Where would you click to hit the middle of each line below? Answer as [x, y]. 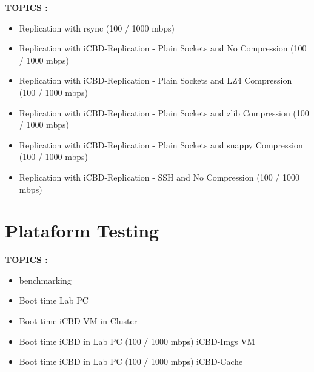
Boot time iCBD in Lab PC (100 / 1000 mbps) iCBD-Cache [131, 361]
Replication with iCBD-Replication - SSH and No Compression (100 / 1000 [159, 177]
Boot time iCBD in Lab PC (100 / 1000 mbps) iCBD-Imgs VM [137, 341]
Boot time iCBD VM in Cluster [78, 321]
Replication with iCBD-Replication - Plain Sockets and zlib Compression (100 [164, 112]
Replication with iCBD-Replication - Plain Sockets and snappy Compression [161, 144]
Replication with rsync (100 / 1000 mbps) [97, 28]
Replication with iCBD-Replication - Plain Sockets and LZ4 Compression [155, 80]
